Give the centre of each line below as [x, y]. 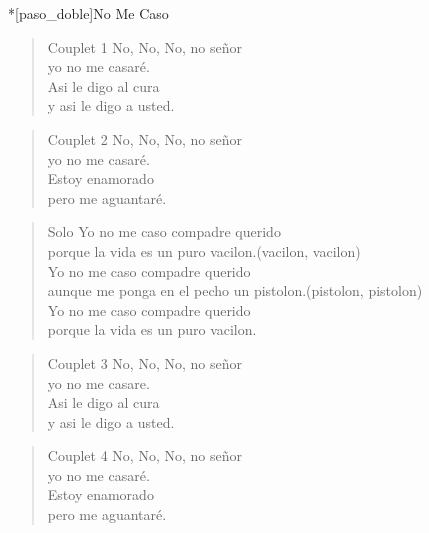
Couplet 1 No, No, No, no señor [144, 46]
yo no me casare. [98, 382]
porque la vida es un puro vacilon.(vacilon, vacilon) [204, 250]
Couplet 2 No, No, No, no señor [144, 138]
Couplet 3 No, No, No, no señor [144, 362]
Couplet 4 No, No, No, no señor [144, 455]
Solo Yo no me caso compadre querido [164, 231]
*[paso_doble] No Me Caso [88, 13]
